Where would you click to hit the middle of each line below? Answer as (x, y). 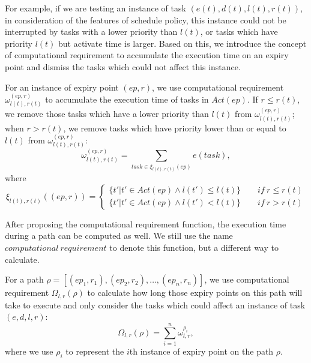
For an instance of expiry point (62, 87)
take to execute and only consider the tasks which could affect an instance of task (155, 304)
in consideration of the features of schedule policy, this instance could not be (146, 19)
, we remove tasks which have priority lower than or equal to (175, 127)
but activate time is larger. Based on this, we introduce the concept (183, 43)
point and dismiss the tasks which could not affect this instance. (123, 66)
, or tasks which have (239, 31)
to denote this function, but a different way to (194, 247)
